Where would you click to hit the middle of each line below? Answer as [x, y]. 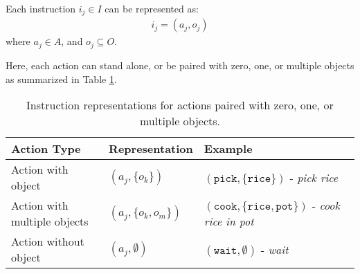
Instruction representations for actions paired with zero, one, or [180, 105]
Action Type [46, 149]
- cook [326, 205]
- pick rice [314, 177]
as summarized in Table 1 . [61, 79]
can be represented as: [152, 8]
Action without [48, 241]
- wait [274, 249]
